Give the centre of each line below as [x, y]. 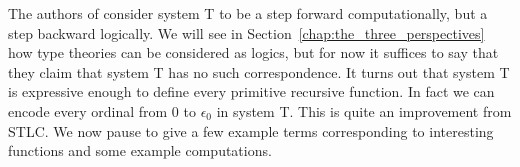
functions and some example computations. [140, 150]
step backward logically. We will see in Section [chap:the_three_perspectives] [246, 32]
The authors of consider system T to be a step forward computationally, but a [248, 13]
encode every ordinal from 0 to [102, 110]
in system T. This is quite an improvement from [364, 110]
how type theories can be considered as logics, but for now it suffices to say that [253, 52]
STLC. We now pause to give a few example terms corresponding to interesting [251, 130]
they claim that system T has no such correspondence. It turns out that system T [259, 71]
